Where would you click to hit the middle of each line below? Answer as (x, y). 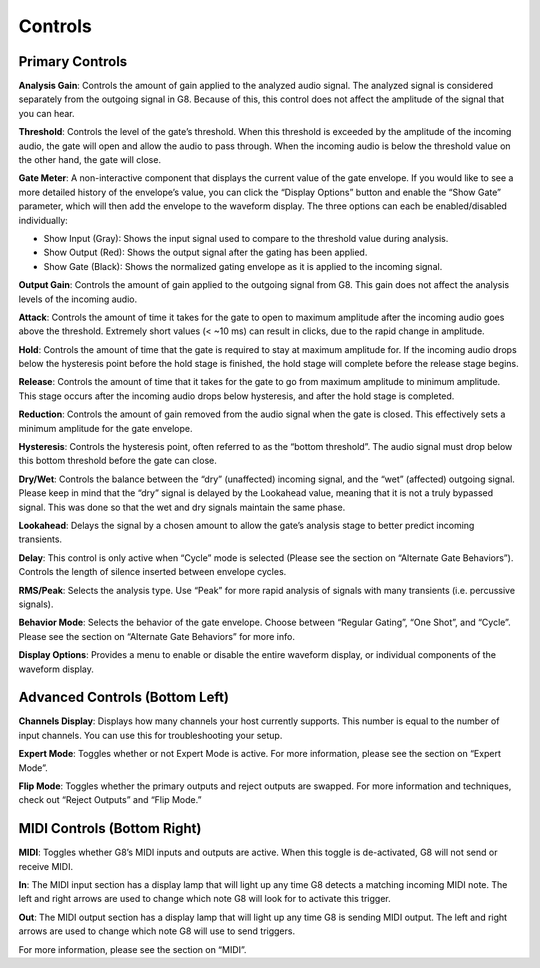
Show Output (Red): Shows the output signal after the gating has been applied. (205, 252)
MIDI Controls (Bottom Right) (110, 828)
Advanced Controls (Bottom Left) (124, 697)
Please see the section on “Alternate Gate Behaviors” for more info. (156, 636)
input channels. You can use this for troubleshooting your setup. (150, 735)
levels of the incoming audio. (78, 299)
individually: (43, 220)
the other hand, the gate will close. (90, 160)
